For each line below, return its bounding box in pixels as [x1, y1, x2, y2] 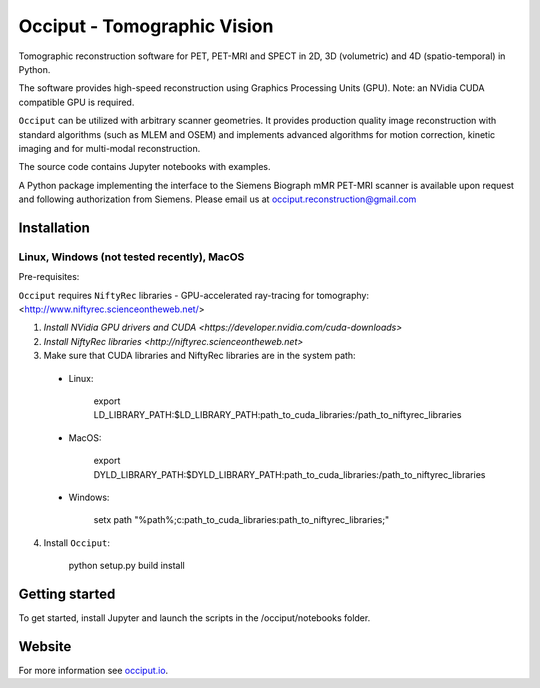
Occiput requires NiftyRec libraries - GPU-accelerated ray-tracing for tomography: [18, 289, 370, 301]
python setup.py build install [68, 560, 185, 572]
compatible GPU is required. [18, 96, 135, 108]
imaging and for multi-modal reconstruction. [18, 142, 201, 154]
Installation [18, 219, 90, 236]
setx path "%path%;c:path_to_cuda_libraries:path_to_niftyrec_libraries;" [93, 514, 390, 526]
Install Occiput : [43, 536, 110, 549]
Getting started [18, 585, 116, 602]
